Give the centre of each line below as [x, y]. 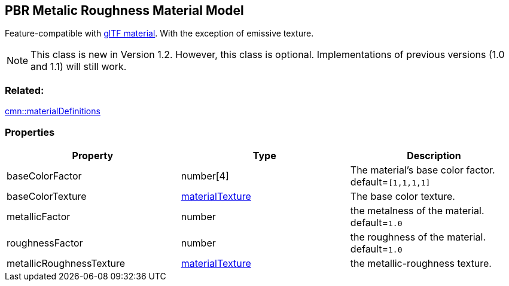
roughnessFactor [45, 243]
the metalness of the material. [417, 210]
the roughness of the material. [418, 237]
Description [434, 155]
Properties [30, 132]
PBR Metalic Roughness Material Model [124, 10]
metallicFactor [39, 216]
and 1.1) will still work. [79, 67]
